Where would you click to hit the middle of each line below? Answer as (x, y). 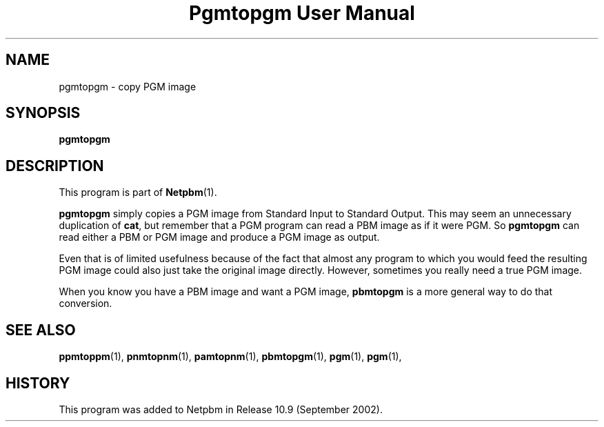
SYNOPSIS (43, 113)
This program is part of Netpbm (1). (138, 192)
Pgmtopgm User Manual (302, 13)
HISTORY (38, 383)
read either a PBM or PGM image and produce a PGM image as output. (219, 237)
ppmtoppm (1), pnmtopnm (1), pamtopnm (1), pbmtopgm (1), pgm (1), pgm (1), (230, 357)
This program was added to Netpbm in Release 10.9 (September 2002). (221, 409)
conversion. (85, 304)
